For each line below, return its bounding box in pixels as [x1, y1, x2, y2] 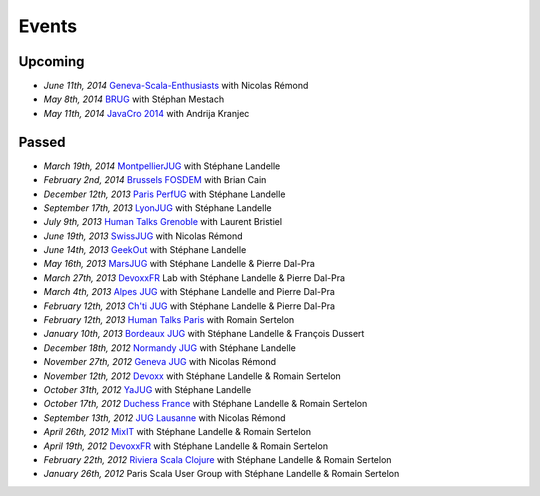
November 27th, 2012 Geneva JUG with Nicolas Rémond [43, 356, 277, 368]
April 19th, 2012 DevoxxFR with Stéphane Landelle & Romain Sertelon [43, 440, 329, 452]
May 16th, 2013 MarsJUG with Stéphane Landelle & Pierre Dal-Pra [43, 258, 315, 270]
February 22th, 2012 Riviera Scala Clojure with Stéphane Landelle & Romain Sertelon [43, 453, 392, 465]
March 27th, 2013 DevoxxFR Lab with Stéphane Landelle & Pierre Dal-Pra [43, 271, 345, 284]
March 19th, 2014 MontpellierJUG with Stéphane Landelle [43, 160, 281, 172]
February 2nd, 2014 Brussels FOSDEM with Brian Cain [43, 174, 267, 186]
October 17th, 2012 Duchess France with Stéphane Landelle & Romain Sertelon [43, 398, 368, 410]
